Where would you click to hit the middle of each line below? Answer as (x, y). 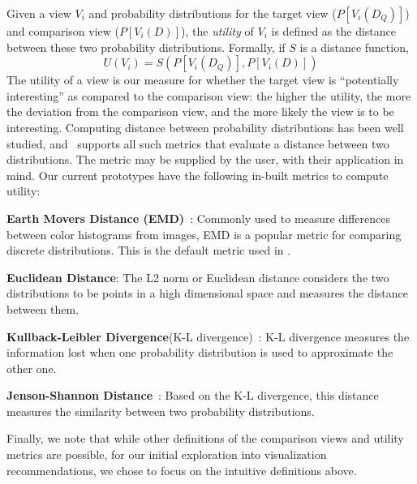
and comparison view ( (63, 31)
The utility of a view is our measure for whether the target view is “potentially (203, 80)
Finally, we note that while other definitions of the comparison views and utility (205, 438)
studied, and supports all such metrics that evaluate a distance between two (198, 143)
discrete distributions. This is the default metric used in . (149, 250)
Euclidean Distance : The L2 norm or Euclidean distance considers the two (198, 277)
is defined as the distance (333, 31)
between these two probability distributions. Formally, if (146, 47)
